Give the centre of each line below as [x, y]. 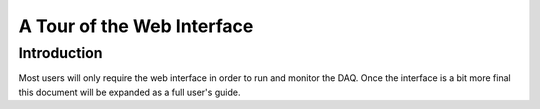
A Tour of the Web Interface [136, 26]
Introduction [60, 53]
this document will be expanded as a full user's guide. [129, 92]
